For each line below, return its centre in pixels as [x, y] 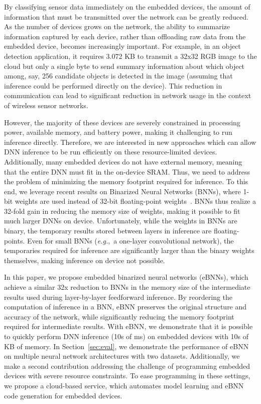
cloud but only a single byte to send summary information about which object [124, 66]
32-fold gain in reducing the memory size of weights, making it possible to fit [122, 211]
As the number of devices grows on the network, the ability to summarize [117, 26]
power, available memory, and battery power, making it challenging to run [118, 132]
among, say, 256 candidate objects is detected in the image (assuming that [118, 76]
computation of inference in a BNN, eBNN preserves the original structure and [125, 307]
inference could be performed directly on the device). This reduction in [113, 85]
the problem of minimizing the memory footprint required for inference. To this [126, 181]
